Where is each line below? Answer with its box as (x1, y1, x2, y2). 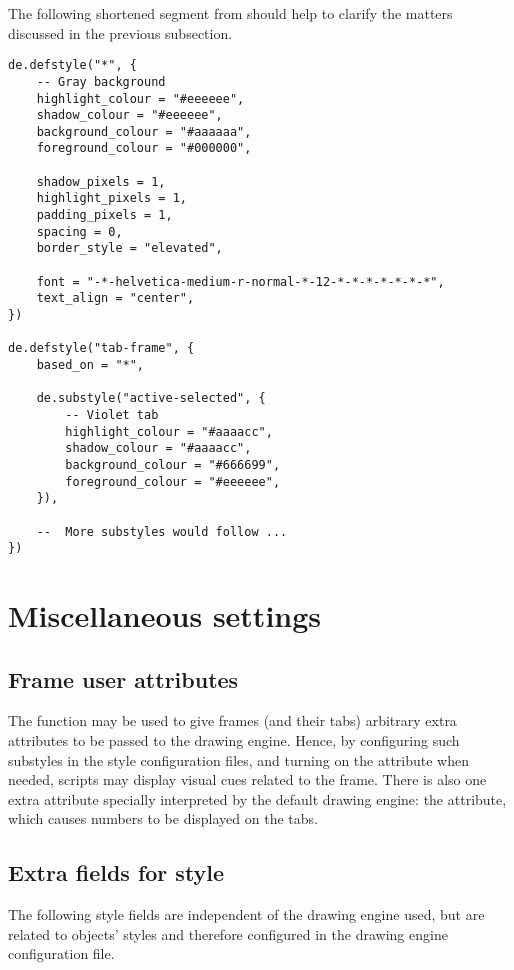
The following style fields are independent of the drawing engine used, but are (8, 904, 485, 925)
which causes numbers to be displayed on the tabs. (8, 808, 318, 829)
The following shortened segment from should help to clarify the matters (8, 3, 453, 23)
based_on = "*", (36, 358, 145, 372)
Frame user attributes (8, 663, 239, 694)
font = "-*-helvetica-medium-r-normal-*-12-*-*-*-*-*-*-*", (36, 274, 445, 289)
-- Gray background (36, 74, 166, 89)
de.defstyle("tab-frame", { (8, 341, 195, 356)
